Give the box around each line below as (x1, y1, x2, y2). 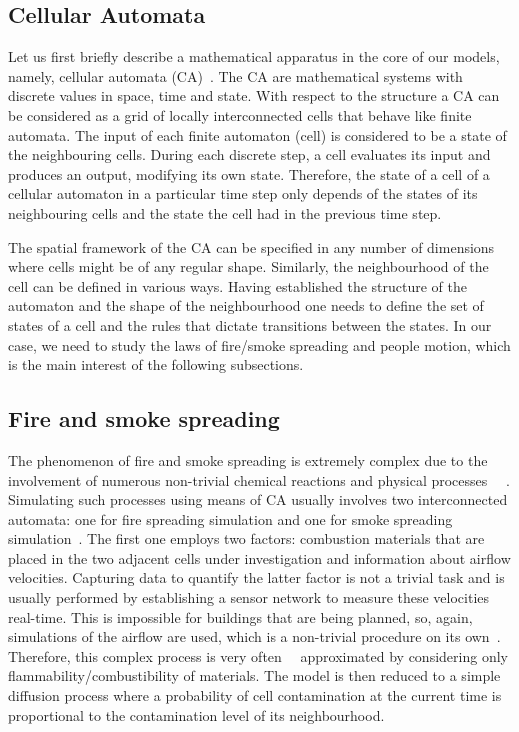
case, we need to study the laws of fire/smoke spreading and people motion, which (8, 334, 511, 355)
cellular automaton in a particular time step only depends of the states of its (8, 183, 478, 204)
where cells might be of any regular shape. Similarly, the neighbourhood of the (8, 256, 489, 277)
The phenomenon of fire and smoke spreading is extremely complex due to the (8, 449, 488, 470)
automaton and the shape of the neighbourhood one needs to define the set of (8, 295, 484, 316)
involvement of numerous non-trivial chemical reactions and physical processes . (8, 469, 510, 490)
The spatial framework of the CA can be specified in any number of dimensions (8, 236, 495, 257)
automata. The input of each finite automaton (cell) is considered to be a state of (8, 124, 507, 145)
